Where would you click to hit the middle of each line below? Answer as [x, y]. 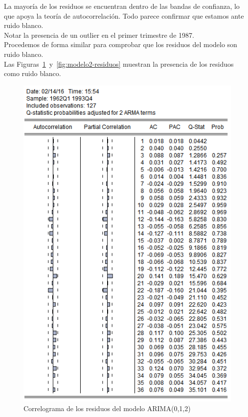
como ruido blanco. [33, 73]
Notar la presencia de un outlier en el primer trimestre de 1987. [99, 35]
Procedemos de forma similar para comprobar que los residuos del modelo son [121, 44]
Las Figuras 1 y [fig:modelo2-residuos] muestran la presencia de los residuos [119, 64]
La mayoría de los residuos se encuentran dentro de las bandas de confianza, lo [122, 6]
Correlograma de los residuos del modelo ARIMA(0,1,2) [107, 408]
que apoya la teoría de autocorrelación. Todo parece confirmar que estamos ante [124, 15]
